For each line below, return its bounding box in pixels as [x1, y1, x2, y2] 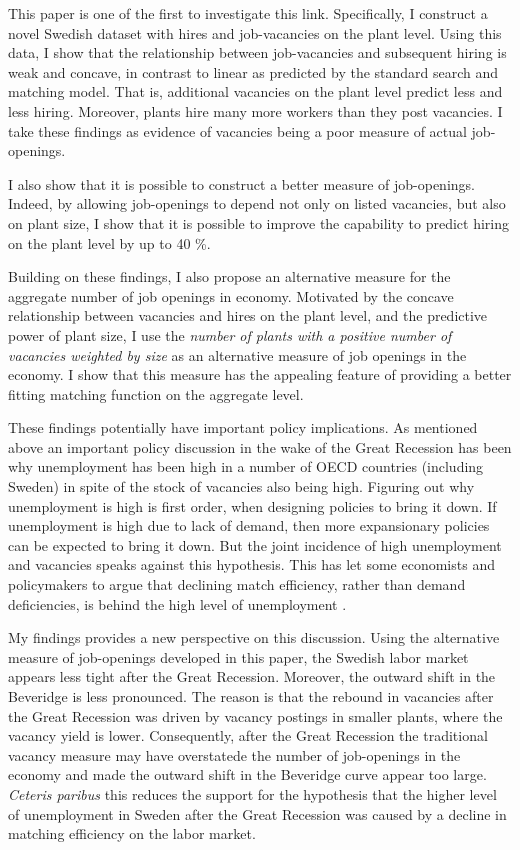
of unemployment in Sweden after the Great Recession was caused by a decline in [8, 803, 507, 824]
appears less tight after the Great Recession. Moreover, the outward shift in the [8, 666, 496, 687]
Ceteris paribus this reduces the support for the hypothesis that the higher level [8, 783, 497, 804]
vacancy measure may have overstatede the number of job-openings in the [8, 744, 461, 765]
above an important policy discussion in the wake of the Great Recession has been [8, 436, 512, 457]
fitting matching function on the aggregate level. [8, 383, 304, 404]
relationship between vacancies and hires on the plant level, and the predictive [8, 305, 488, 326]
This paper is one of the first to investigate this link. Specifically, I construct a [8, 3, 488, 23]
